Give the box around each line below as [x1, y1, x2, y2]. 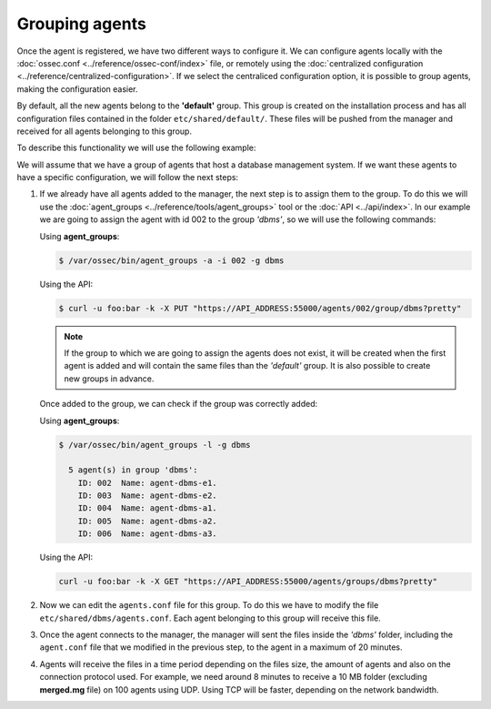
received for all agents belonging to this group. [16, 126, 193, 137]
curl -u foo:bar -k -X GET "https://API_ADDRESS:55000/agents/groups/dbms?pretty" [58, 576, 438, 587]
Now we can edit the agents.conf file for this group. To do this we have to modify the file [39, 600, 379, 611]
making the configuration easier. [16, 83, 138, 95]
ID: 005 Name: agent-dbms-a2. [77, 515, 217, 526]
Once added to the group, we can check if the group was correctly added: [39, 399, 318, 410]
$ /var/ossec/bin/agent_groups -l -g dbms [58, 440, 251, 450]
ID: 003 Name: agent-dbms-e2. [77, 491, 217, 501]
